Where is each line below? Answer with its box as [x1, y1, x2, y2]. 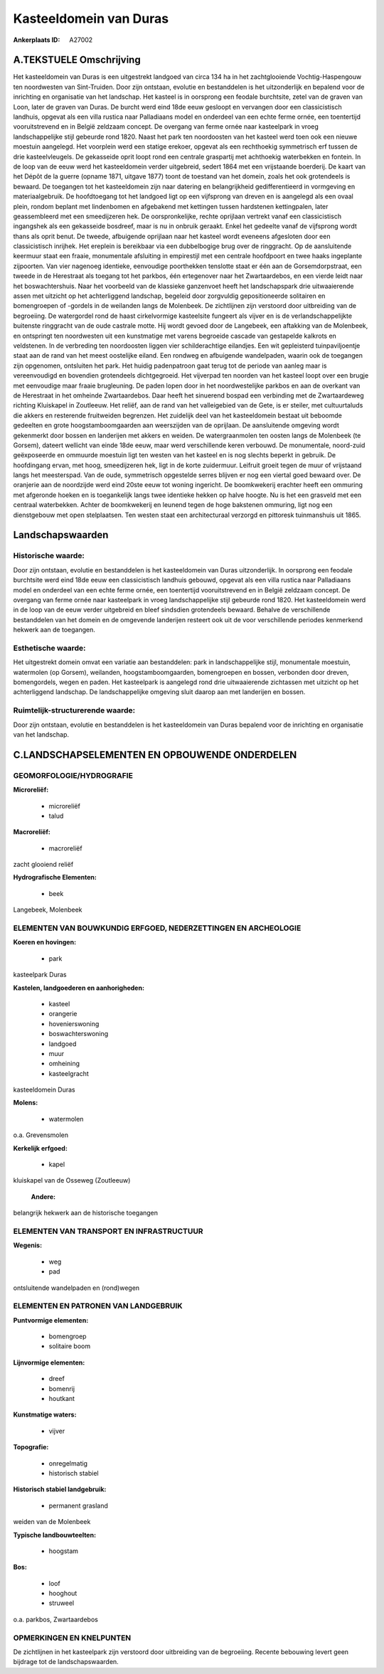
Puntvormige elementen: [13, 1316, 89, 1324]
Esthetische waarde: [13, 643, 86, 653]
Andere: [31, 1192, 56, 1201]
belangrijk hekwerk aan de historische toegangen [13, 1209, 159, 1217]
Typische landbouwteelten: [13, 1530, 96, 1539]
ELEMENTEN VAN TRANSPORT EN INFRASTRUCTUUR [13, 1226, 203, 1236]
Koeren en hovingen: [13, 938, 77, 947]
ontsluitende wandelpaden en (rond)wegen [13, 1284, 140, 1292]
